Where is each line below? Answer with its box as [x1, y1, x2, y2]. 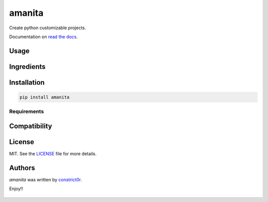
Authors [9, 163, 35, 172]
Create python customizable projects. [9, 25, 86, 31]
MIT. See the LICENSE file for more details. [9, 151, 97, 157]
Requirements [9, 108, 44, 115]
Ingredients [9, 62, 46, 71]
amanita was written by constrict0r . [9, 176, 82, 183]
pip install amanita [19, 94, 69, 100]
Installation [9, 78, 45, 87]
